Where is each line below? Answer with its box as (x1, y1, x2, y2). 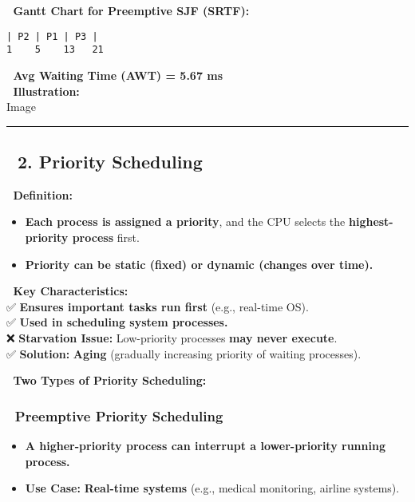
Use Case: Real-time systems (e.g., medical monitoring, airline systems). (25, 480, 400, 496)
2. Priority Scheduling (17, 149, 203, 174)
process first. (72, 229, 140, 246)
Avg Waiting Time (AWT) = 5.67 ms (13, 66, 223, 83)
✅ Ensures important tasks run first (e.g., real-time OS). (6, 298, 309, 314)
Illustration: (13, 82, 80, 99)
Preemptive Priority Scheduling (14, 405, 223, 425)
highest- (348, 213, 393, 230)
